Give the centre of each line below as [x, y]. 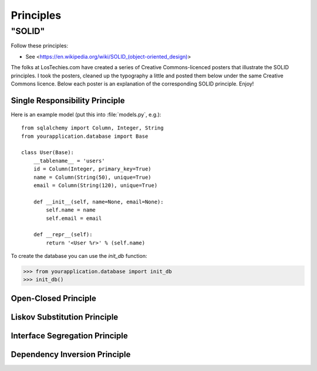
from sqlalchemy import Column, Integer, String [92, 128]
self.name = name [71, 210]
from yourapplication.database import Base [85, 136]
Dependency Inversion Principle [71, 354]
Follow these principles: [40, 46]
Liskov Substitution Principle [65, 317]
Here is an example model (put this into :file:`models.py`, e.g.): [86, 114]
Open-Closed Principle [53, 298]
